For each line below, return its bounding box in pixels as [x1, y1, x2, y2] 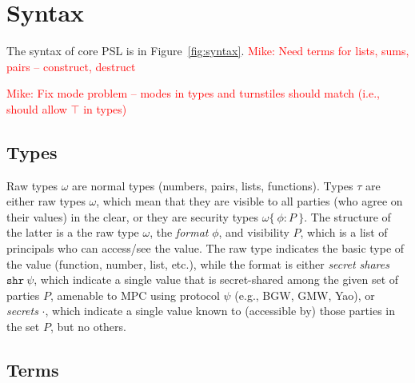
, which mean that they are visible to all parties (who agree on [96, 193, 403, 209]
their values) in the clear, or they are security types [6, 208, 259, 225]
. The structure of [304, 208, 391, 225]
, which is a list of [300, 224, 388, 241]
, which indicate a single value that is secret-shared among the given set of [34, 271, 399, 288]
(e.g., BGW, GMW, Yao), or [234, 286, 375, 303]
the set [6, 318, 40, 335]
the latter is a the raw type [6, 224, 139, 241]
